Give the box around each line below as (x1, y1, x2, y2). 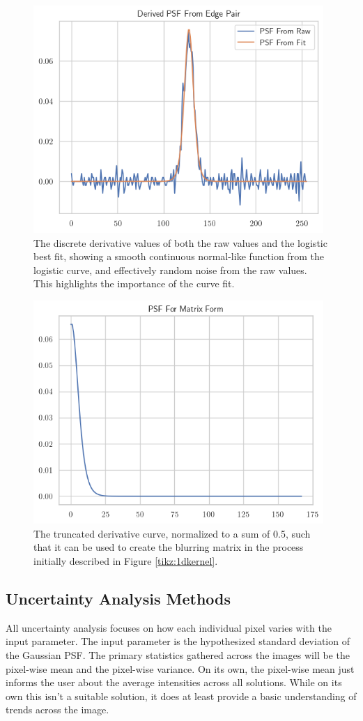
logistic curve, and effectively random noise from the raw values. (33, 262, 307, 277)
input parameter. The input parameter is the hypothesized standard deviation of (6, 634, 350, 648)
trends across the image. (6, 702, 109, 717)
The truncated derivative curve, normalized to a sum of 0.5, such (33, 526, 311, 540)
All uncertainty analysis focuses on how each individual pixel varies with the (6, 620, 332, 635)
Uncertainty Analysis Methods (6, 587, 231, 609)
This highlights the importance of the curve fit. (33, 276, 235, 291)
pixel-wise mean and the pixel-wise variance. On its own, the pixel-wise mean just (6, 661, 355, 676)
